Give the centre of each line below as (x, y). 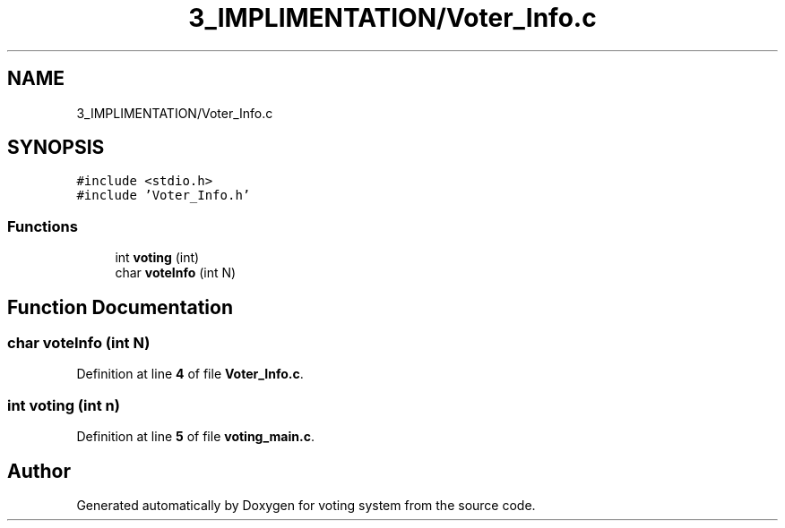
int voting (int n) (64, 405)
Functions (43, 226)
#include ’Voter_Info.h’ (164, 196)
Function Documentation (120, 307)
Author (39, 471)
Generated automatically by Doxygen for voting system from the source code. (306, 505)
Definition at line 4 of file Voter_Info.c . (190, 374)
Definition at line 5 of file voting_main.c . (195, 437)
